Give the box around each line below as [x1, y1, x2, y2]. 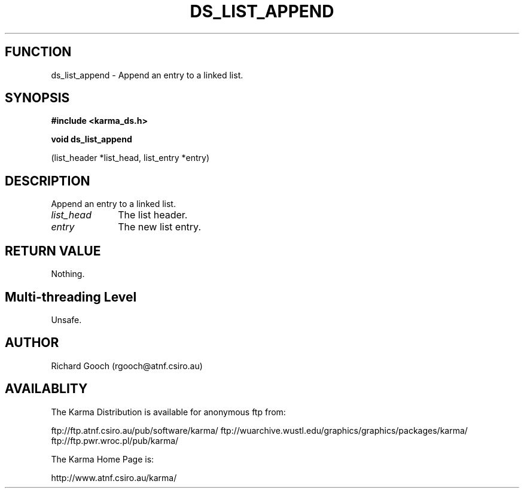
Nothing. [51, 269, 85, 279]
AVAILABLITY [5, 381, 88, 397]
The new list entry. [118, 221, 201, 233]
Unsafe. [51, 314, 82, 325]
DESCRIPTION [5, 173, 90, 188]
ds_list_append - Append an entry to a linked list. [51, 69, 243, 80]
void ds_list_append [51, 134, 132, 145]
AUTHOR [5, 335, 59, 351]
